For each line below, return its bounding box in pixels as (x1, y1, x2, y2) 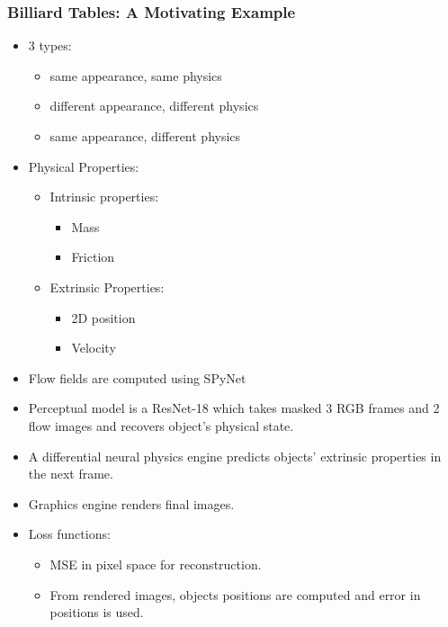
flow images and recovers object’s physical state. (28, 416, 294, 434)
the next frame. (28, 464, 113, 483)
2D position (71, 308, 136, 327)
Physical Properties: (28, 157, 139, 175)
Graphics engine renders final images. (28, 494, 235, 513)
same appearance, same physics (49, 66, 222, 85)
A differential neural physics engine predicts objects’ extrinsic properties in (28, 446, 442, 465)
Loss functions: (28, 524, 111, 543)
